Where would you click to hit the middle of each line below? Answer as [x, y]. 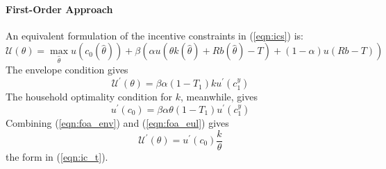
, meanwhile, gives [219, 97]
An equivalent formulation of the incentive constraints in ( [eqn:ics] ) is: [154, 35]
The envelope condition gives [67, 70]
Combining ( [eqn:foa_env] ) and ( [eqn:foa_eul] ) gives [117, 122]
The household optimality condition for [89, 97]
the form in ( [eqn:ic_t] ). [57, 156]
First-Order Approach [59, 9]
